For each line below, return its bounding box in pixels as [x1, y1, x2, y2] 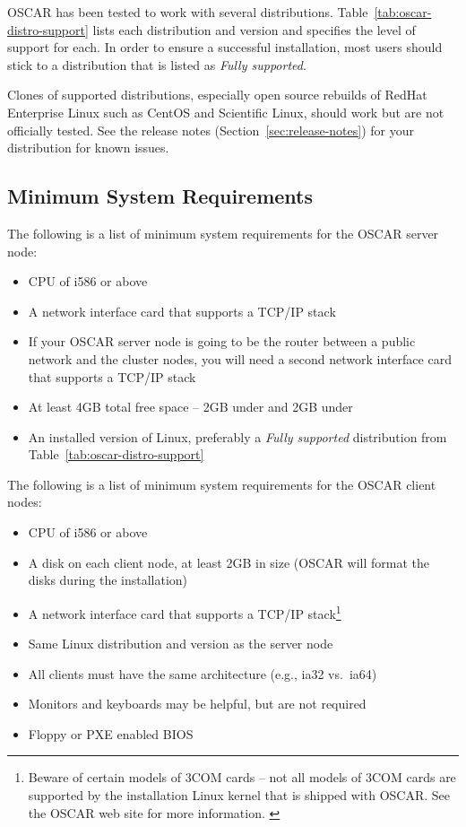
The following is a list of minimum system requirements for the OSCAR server [7, 223, 439, 242]
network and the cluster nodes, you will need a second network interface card [28, 349, 452, 368]
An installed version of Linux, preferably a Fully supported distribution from [28, 427, 447, 446]
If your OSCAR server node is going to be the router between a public [28, 332, 416, 351]
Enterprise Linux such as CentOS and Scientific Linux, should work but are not [7, 102, 444, 121]
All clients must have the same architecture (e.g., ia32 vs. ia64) [28, 664, 377, 683]
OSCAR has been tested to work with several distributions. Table [7, 3, 368, 21]
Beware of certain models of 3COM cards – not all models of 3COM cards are [28, 768, 456, 787]
